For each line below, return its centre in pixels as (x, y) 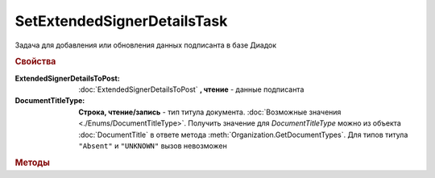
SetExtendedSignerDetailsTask (121, 21)
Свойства (35, 62)
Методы (32, 163)
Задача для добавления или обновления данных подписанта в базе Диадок (146, 45)
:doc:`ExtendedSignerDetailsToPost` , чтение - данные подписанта (191, 89)
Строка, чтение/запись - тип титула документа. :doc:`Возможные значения (210, 112)
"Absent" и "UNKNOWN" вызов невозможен (153, 146)
